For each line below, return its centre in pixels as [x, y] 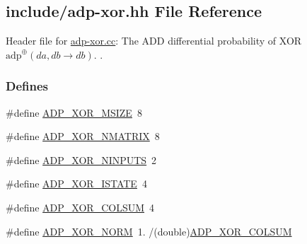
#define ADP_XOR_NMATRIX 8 [83, 136]
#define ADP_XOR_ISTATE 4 [76, 184]
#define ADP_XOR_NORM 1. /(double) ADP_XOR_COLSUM [149, 231]
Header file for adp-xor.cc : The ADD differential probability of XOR [154, 41]
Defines [27, 86]
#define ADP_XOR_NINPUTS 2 [81, 159]
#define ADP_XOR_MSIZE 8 [74, 112]
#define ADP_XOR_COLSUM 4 [80, 207]
